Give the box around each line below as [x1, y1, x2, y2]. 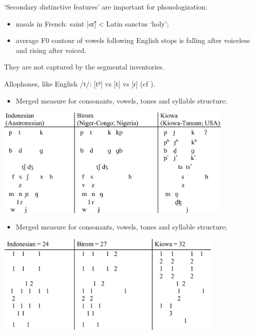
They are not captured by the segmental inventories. [4, 61, 164, 72]
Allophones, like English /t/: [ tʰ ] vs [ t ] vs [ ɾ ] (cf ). [4, 78, 155, 88]
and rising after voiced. [15, 44, 86, 55]
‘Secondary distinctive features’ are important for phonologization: [4, 1, 207, 11]
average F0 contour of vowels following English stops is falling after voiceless [15, 35, 250, 45]
